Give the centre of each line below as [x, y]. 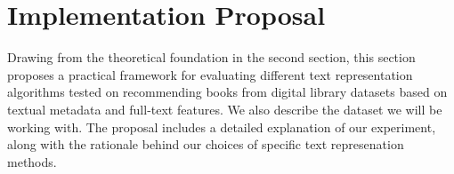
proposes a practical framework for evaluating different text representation [210, 74]
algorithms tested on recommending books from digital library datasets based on [227, 92]
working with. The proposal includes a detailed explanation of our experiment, [222, 127]
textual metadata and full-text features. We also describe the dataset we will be [225, 109]
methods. [32, 161]
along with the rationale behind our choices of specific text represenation [206, 144]
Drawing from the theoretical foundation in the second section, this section [211, 57]
